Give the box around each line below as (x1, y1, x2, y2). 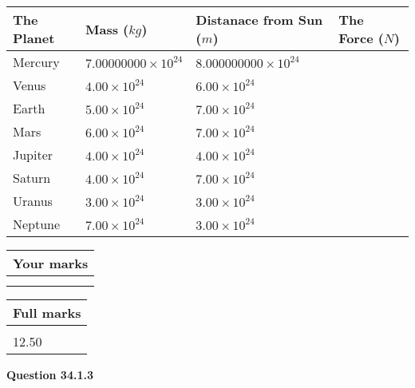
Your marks (13, 254, 89, 272)
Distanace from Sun (196, 10, 323, 29)
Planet (13, 29, 55, 47)
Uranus (13, 192, 53, 210)
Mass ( (85, 19, 129, 38)
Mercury (13, 53, 60, 71)
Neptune (13, 215, 61, 233)
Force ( (338, 29, 384, 47)
